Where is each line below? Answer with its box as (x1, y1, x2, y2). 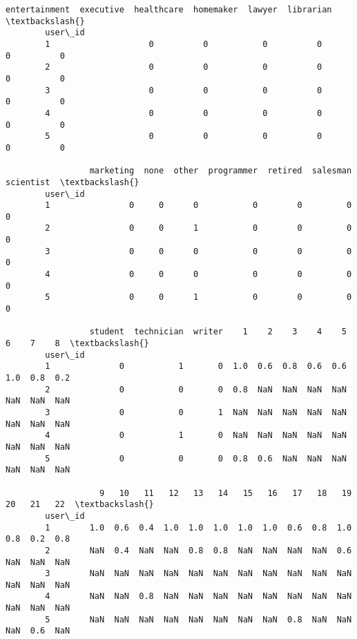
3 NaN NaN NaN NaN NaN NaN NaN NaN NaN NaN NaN (45, 569, 352, 579)
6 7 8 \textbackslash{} (6, 338, 149, 349)
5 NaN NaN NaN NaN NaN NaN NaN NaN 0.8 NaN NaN (45, 614, 352, 624)
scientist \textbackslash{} (6, 177, 139, 187)
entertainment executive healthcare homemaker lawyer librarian (6, 5, 332, 15)
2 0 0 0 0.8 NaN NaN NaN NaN (45, 384, 347, 394)
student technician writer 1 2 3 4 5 (89, 327, 347, 337)
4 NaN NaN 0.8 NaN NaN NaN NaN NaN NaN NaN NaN (45, 591, 352, 602)
